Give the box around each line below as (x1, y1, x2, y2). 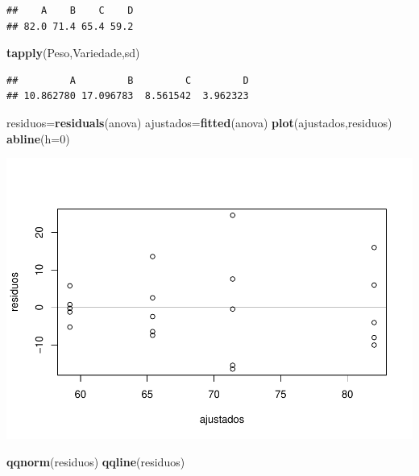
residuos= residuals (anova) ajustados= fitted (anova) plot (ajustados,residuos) (6, 114, 392, 130)
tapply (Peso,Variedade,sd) (6, 44, 140, 61)
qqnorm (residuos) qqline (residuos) (6, 453, 185, 470)
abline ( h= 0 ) (6, 130, 70, 147)
